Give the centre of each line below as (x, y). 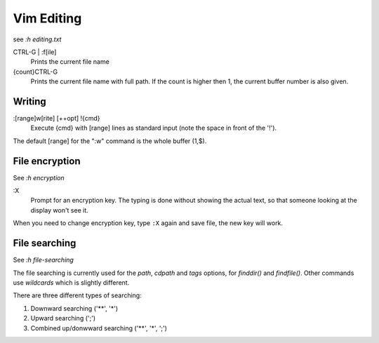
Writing (30, 101)
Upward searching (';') (63, 318)
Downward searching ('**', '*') (74, 308)
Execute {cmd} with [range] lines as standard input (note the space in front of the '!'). (154, 128)
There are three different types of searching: (77, 295)
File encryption (47, 161)
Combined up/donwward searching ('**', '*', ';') (99, 328)
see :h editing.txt (37, 39)
